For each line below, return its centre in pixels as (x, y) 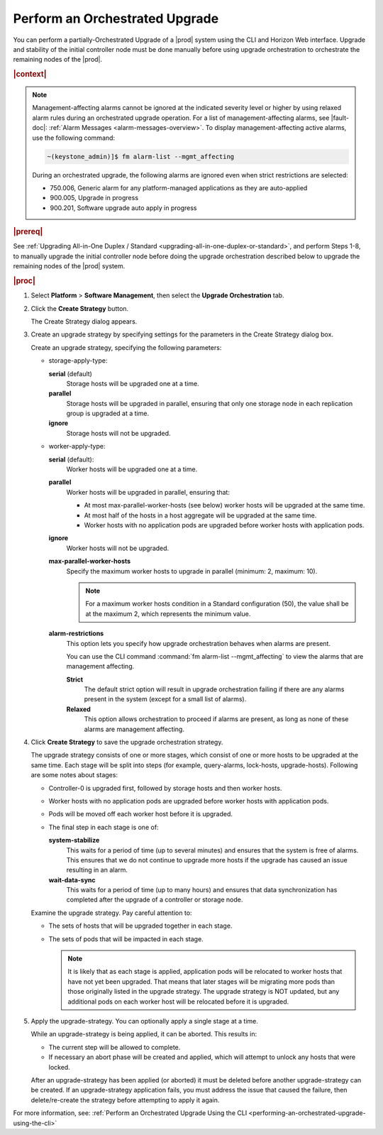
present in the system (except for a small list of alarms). (165, 699)
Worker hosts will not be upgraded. (118, 548)
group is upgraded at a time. (107, 413)
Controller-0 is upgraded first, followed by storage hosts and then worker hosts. (165, 788)
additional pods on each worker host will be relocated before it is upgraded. (178, 1002)
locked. (59, 1067)
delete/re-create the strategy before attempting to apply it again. (125, 1100)
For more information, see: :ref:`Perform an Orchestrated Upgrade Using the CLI (130, 1113)
